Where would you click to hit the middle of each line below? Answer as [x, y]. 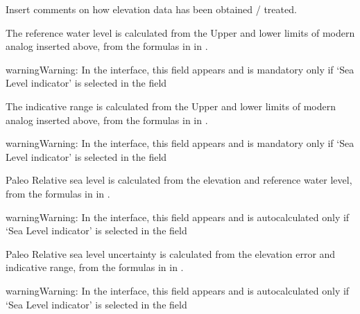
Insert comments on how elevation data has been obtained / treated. [151, 9]
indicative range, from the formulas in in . [95, 267]
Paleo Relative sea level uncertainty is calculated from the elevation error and [171, 253]
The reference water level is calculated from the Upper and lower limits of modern [180, 32]
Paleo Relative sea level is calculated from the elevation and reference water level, [179, 180]
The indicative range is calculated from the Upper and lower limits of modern [171, 106]
